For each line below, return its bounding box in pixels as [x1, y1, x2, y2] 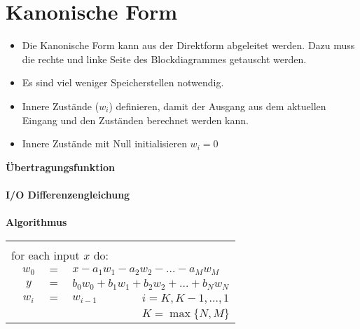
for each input [11, 246, 80, 263]
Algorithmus [6, 215, 67, 229]
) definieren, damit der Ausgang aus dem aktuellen [109, 98, 326, 113]
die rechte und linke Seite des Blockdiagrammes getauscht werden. [22, 51, 307, 66]
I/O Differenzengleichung [6, 187, 130, 201]
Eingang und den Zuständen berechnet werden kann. [22, 112, 249, 127]
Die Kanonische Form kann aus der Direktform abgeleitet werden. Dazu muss [22, 38, 355, 53]
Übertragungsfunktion [6, 159, 115, 174]
